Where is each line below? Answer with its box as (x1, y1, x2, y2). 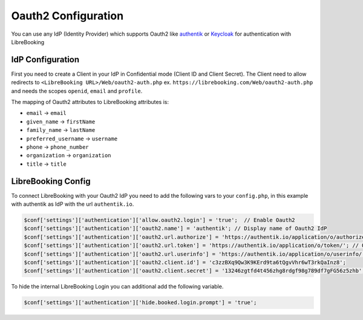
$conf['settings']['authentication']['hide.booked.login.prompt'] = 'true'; (24, 299, 257, 306)
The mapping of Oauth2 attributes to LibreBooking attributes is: (11, 99, 169, 106)
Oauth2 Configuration (11, 9, 124, 22)
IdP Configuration (11, 54, 80, 65)
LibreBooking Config (11, 176, 91, 186)
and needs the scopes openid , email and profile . (11, 87, 143, 94)
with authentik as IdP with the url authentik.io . (11, 200, 134, 208)
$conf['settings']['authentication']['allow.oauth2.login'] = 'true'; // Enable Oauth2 (24, 217, 296, 224)
